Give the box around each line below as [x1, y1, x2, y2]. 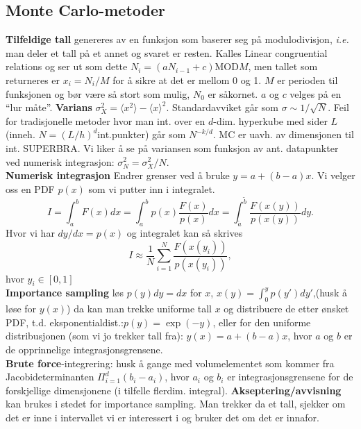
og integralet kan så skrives [126, 226, 243, 240]
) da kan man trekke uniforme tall [67, 301, 212, 316]
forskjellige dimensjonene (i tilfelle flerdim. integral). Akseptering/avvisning [6, 382, 342, 397]
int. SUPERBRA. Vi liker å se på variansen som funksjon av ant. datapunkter [6, 140, 339, 155]
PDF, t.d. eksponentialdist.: [6, 314, 124, 329]
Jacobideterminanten [6, 369, 94, 384]
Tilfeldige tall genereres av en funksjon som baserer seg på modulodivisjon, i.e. [6, 32, 349, 47]
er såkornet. [208, 86, 258, 101]
